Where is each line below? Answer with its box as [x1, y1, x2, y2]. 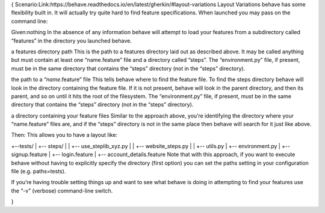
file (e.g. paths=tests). [11, 168, 66, 175]
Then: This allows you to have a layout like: [11, 131, 117, 139]
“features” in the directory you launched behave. [11, 37, 132, 44]
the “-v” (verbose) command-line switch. [11, 187, 113, 194]
